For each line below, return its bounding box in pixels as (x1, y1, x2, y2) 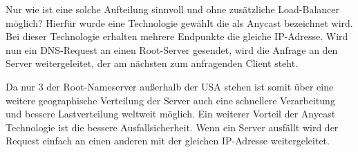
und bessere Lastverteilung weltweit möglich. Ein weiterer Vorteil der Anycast (6, 106, 336, 121)
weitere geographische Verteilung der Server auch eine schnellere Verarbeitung (6, 93, 335, 107)
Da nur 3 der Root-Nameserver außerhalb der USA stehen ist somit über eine (6, 79, 334, 93)
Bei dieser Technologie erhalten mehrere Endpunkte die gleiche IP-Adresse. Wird (6, 29, 348, 44)
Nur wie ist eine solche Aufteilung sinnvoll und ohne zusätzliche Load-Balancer (6, 2, 339, 16)
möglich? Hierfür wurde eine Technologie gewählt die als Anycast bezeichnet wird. (6, 15, 353, 30)
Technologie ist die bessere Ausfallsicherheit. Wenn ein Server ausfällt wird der (6, 120, 339, 134)
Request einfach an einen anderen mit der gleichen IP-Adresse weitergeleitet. (6, 133, 330, 148)
